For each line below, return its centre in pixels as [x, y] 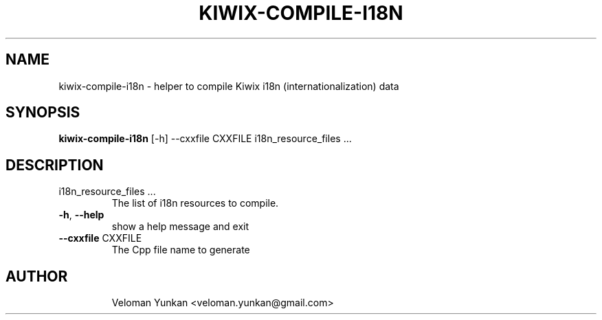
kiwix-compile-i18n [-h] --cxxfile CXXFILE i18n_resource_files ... [205, 139]
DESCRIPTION [55, 165]
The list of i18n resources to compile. [195, 203]
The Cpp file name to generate [181, 250]
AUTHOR [37, 276]
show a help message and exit [180, 227]
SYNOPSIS [43, 113]
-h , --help [81, 215]
